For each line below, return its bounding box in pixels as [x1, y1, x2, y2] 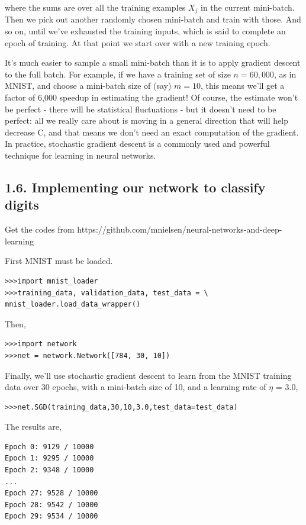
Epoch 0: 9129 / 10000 [5, 442, 94, 451]
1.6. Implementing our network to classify [5, 178, 266, 196]
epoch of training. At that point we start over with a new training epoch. [5, 36, 270, 49]
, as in [273, 67, 297, 80]
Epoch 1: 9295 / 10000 [5, 454, 94, 463]
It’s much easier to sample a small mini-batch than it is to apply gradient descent [5, 56, 301, 69]
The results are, [5, 420, 62, 433]
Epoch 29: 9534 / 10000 [5, 512, 98, 521]
